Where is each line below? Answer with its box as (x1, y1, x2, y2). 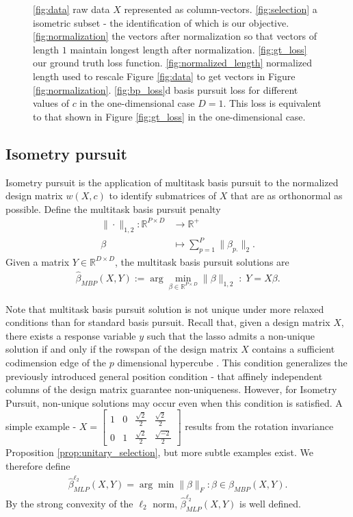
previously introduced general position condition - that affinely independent (5, 368, 323, 383)
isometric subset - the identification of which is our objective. (33, 15, 289, 29)
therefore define (5, 459, 70, 473)
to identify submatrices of (109, 188, 216, 203)
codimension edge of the (5, 355, 107, 369)
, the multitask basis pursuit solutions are (114, 254, 289, 268)
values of (33, 96, 69, 110)
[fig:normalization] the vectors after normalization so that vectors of (33, 29, 317, 43)
